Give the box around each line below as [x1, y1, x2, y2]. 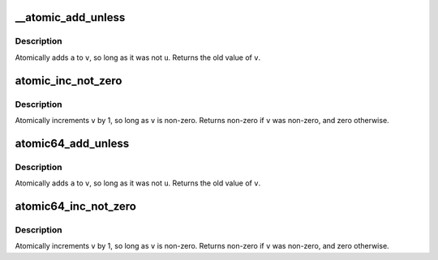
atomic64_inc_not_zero [15, 199, 137, 213]
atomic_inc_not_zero [15, 74, 122, 87]
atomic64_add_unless [15, 136, 130, 150]
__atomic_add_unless [15, 11, 126, 24]
